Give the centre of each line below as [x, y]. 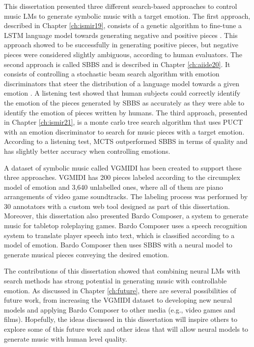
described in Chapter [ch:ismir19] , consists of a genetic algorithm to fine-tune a [123, 25]
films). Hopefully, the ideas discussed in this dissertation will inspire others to [121, 319]
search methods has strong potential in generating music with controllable [115, 281]
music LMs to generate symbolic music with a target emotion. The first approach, [127, 16]
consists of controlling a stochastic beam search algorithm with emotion [112, 74]
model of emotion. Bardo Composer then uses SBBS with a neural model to [118, 245]
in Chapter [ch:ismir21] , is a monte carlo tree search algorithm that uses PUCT [124, 122]
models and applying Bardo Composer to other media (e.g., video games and [120, 309]
